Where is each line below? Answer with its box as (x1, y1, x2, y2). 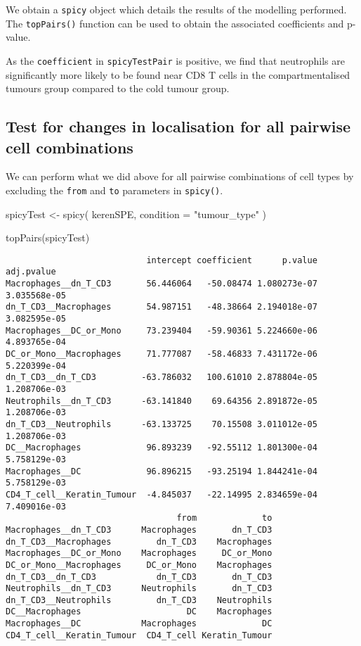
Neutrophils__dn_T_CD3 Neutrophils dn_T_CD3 (6, 583, 273, 594)
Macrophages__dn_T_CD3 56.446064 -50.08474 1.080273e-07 (6, 279, 317, 289)
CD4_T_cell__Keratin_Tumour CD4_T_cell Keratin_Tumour (6, 630, 273, 640)
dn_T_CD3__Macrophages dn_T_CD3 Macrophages (6, 536, 273, 547)
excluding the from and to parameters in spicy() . (6, 182, 223, 197)
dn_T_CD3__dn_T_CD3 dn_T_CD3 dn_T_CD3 (6, 571, 273, 582)
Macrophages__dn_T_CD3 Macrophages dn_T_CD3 (6, 524, 273, 535)
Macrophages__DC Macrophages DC (6, 619, 273, 629)
